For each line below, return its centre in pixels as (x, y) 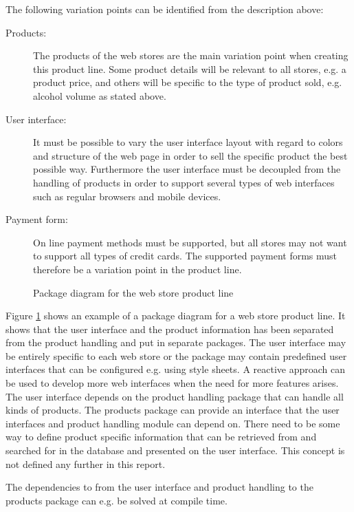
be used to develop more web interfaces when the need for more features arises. (172, 383)
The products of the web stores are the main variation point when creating (191, 55)
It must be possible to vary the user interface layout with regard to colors (188, 142)
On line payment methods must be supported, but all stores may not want (190, 242)
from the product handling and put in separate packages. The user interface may (176, 342)
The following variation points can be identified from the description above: (165, 9)
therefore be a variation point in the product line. (137, 269)
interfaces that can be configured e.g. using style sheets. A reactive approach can (176, 369)
